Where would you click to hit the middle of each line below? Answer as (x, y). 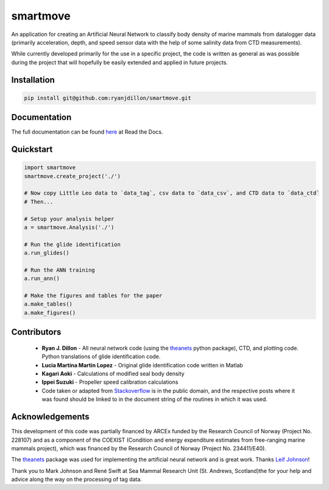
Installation (33, 80)
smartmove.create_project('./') (73, 176)
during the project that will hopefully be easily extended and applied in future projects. (120, 62)
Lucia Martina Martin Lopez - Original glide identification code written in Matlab (142, 365)
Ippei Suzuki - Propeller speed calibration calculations (110, 382)
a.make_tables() (48, 304)
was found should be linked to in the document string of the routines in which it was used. (155, 399)
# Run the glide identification (73, 244)
